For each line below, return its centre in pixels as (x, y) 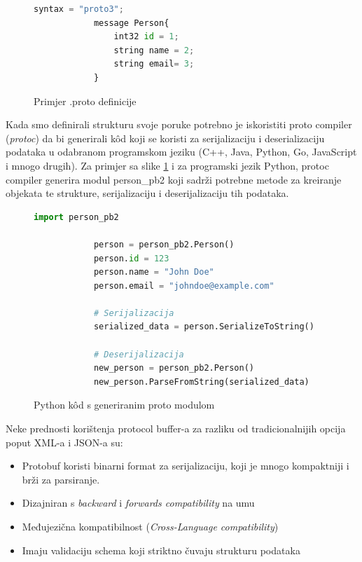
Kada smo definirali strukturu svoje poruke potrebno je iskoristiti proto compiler (179, 124)
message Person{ (131, 23)
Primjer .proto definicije (85, 101)
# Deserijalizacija (139, 354)
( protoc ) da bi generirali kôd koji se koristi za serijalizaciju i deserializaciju (165, 138)
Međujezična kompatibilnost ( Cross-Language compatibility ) (150, 526)
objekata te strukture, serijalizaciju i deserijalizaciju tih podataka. (147, 193)
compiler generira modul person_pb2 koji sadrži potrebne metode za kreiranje (174, 179)
